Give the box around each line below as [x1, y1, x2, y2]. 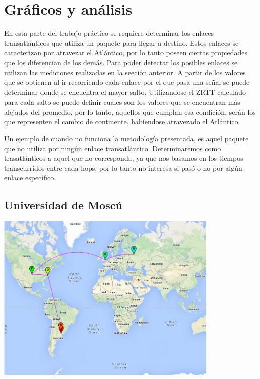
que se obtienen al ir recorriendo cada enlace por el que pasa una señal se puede [4, 77, 250, 87]
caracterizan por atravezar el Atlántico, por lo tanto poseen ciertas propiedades [4, 47, 248, 58]
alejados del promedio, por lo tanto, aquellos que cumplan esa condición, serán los [4, 106, 256, 117]
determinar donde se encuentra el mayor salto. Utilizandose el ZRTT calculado [4, 86, 246, 97]
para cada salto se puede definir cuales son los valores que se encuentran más [4, 97, 240, 107]
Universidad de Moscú [4, 197, 122, 213]
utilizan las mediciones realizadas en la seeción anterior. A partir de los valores [4, 67, 246, 77]
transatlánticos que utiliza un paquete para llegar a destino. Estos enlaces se [4, 37, 239, 48]
